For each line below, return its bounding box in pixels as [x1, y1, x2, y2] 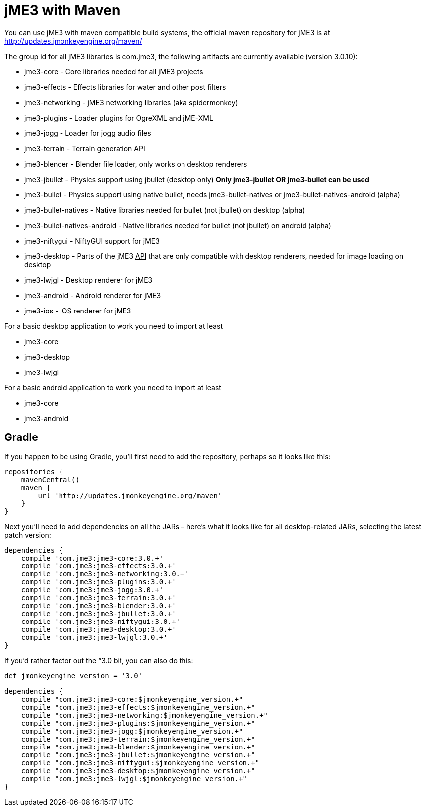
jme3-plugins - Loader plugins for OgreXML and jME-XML [24, 113, 213, 122]
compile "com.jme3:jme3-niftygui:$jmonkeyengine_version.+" [21, 758, 260, 767]
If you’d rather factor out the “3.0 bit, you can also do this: [4, 656, 193, 665]
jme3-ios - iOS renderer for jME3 [24, 306, 131, 315]
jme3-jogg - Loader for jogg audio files [24, 128, 151, 137]
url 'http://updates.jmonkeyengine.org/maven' [38, 491, 222, 499]
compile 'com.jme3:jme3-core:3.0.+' [21, 554, 164, 562]
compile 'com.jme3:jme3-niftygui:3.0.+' [21, 617, 181, 625]
